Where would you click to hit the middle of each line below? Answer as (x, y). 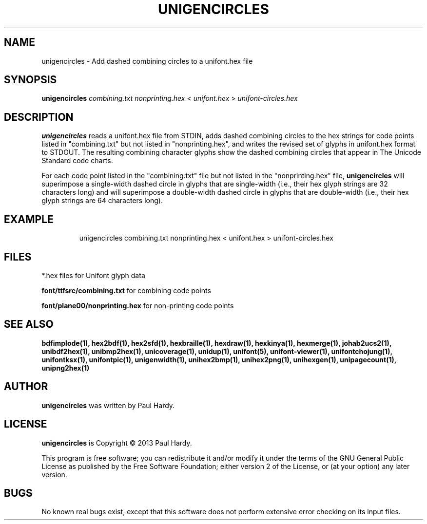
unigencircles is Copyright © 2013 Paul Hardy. (117, 443)
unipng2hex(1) (66, 368)
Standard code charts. (77, 161)
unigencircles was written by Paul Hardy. (108, 405)
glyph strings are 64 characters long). (102, 201)
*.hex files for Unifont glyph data (93, 275)
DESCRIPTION (39, 117)
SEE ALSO (29, 324)
